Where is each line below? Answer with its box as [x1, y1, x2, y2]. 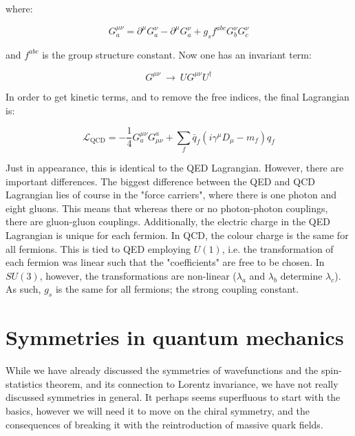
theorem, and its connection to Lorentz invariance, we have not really [45, 376, 338, 391]
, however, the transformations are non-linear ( [39, 268, 237, 282]
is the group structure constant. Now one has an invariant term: [42, 47, 312, 61]
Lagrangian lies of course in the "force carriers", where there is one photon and [6, 187, 337, 202]
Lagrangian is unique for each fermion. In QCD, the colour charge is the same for [6, 227, 349, 242]
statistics [6, 376, 43, 391]
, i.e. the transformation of [222, 241, 334, 256]
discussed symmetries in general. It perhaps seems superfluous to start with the [6, 390, 341, 404]
